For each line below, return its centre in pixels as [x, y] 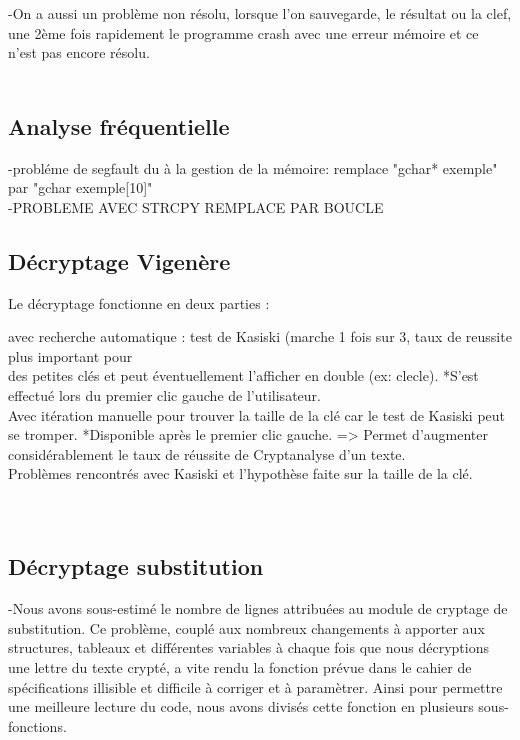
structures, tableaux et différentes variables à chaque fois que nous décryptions [248, 647]
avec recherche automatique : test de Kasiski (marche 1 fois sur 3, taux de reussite [260, 336]
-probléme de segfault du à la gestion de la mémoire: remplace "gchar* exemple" [253, 167]
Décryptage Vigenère [119, 260]
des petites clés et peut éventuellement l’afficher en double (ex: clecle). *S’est [243, 375]
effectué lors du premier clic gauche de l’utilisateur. [164, 394]
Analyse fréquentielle [119, 125]
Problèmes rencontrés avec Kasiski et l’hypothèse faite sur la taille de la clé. [240, 473]
